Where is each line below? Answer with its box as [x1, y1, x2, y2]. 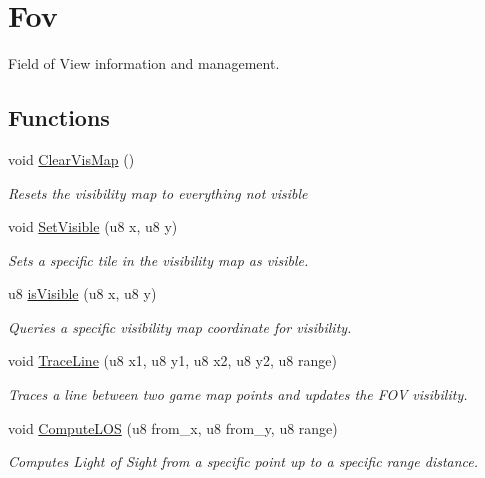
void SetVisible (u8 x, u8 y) [8, 216, 178, 237]
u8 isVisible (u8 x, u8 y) [8, 283, 157, 304]
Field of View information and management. [8, 53, 280, 74]
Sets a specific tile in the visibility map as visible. [8, 249, 309, 270]
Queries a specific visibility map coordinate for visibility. [8, 316, 352, 337]
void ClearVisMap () [8, 148, 135, 169]
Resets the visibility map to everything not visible [8, 182, 308, 203]
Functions [8, 102, 110, 133]
